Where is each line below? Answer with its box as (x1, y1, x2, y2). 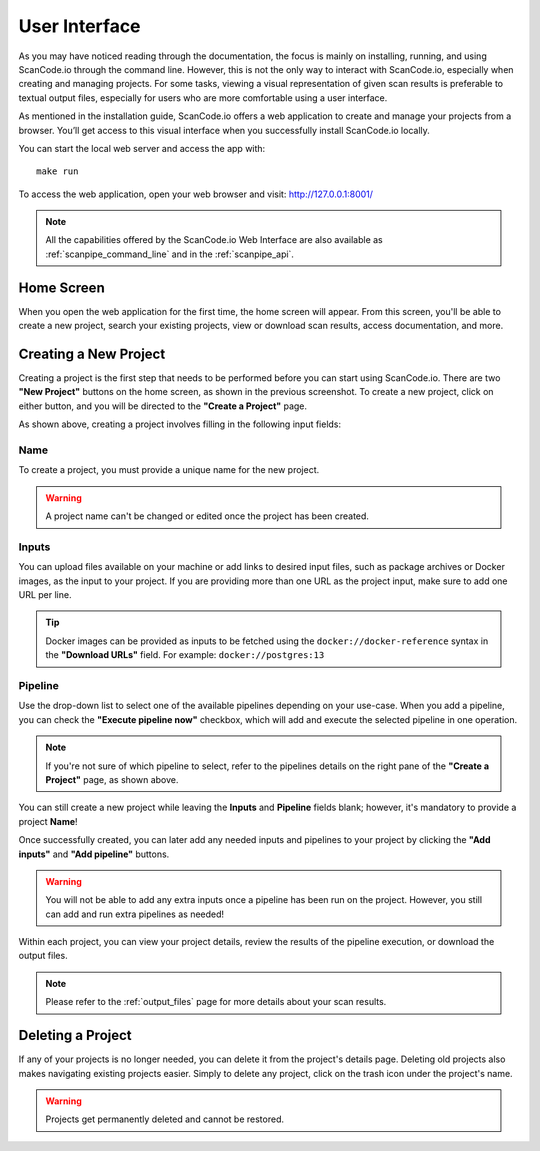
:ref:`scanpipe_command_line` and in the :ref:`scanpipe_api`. (45, 248, 295, 260)
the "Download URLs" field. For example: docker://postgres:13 (45, 649, 325, 661)
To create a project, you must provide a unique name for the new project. (18, 464, 320, 476)
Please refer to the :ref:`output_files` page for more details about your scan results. (45, 996, 387, 1008)
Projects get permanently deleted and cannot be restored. (45, 1113, 285, 1125)
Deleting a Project (18, 1027, 132, 1044)
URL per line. (18, 589, 72, 601)
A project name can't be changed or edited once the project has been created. (45, 510, 370, 522)
